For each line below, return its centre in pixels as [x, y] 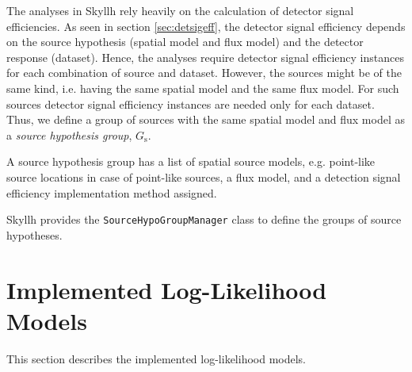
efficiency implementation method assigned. [112, 192]
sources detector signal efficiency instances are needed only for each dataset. [191, 104]
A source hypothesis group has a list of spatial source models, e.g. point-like [191, 161]
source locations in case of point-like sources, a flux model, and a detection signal [204, 176]
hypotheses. [34, 234]
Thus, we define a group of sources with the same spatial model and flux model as [206, 119]
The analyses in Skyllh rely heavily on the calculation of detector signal [180, 10]
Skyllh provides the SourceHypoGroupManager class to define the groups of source [204, 219]
